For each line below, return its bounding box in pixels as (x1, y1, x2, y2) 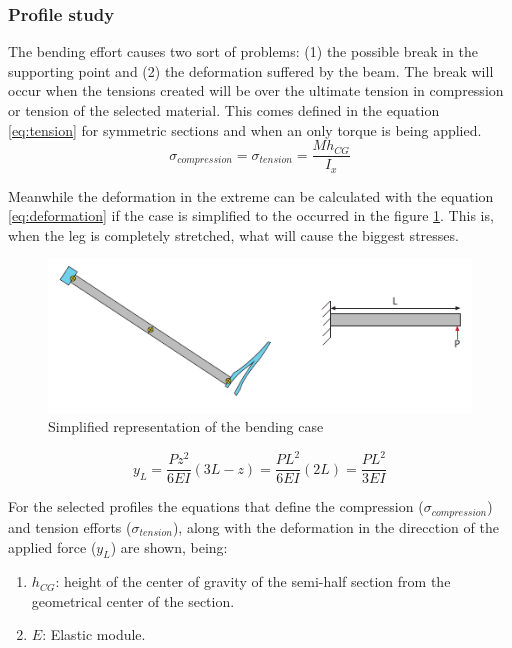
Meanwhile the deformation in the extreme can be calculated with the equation (8, 185, 494, 206)
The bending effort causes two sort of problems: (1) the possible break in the (8, 41, 478, 62)
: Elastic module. (42, 624, 146, 645)
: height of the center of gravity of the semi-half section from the (55, 571, 451, 592)
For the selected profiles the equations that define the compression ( (8, 496, 424, 517)
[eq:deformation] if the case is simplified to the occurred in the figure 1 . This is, (8, 205, 494, 226)
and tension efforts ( (8, 516, 132, 537)
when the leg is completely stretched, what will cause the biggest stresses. (8, 224, 459, 245)
